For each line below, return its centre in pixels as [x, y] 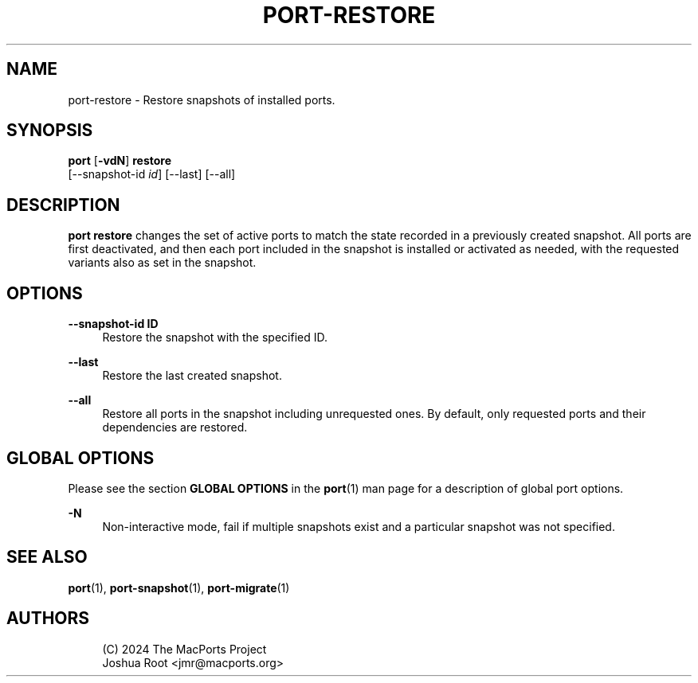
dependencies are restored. [175, 427]
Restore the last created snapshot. [192, 376]
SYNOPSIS [50, 131]
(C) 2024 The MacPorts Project [184, 649]
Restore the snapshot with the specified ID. [215, 338]
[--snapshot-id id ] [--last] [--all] [152, 174]
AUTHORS [48, 619]
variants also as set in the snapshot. [162, 263]
